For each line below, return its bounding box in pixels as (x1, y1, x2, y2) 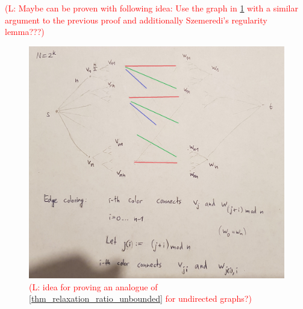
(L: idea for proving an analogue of (29, 280, 158, 293)
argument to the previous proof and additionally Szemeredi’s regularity (5, 13, 267, 26)
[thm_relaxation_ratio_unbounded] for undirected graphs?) (29, 292, 252, 305)
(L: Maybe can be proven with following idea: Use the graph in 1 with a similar (5, 2, 298, 14)
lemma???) (5, 25, 45, 38)
